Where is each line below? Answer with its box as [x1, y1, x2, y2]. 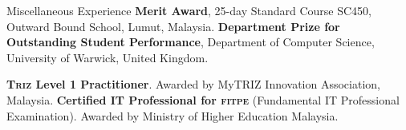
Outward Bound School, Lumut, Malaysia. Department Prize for [6, 18, 340, 34]
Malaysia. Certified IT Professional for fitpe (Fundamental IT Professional [6, 91, 400, 108]
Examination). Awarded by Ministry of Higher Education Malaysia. [6, 107, 339, 124]
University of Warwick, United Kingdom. [6, 49, 209, 65]
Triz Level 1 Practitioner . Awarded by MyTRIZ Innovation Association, [6, 76, 380, 93]
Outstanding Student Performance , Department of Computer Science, [6, 33, 375, 50]
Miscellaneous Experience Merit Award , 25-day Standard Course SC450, [6, 2, 371, 18]
